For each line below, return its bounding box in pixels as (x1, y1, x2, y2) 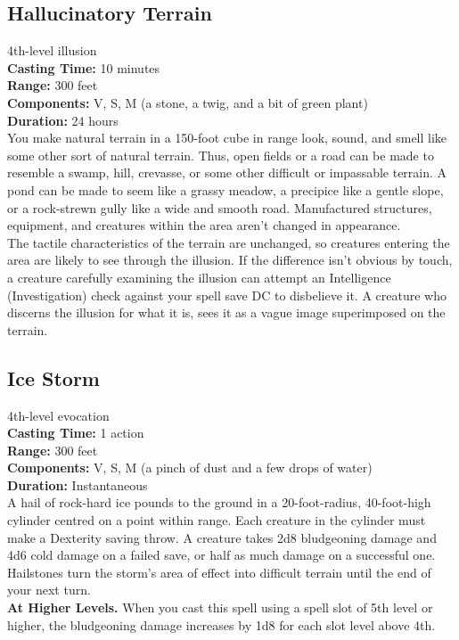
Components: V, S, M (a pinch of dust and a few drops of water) (7, 458, 373, 477)
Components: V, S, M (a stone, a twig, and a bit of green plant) (7, 93, 368, 111)
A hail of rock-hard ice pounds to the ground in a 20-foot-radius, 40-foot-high (7, 493, 431, 512)
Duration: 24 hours (7, 111, 119, 129)
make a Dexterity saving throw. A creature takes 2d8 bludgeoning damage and (7, 528, 437, 546)
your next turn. (7, 580, 91, 599)
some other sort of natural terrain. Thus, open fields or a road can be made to (7, 145, 434, 164)
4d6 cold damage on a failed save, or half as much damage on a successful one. (7, 546, 436, 564)
